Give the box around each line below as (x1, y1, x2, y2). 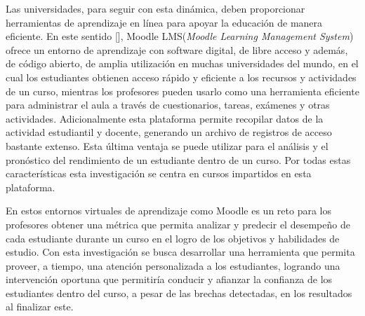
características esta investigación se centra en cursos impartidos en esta (6, 166, 312, 181)
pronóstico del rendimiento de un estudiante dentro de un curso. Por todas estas (6, 152, 351, 167)
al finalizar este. (6, 299, 74, 314)
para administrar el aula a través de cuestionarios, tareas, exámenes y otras (6, 97, 330, 112)
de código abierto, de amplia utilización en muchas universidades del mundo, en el (6, 56, 359, 71)
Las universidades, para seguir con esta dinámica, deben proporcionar (6, 1, 305, 15)
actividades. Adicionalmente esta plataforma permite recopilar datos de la (6, 111, 324, 125)
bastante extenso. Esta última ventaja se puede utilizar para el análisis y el (6, 138, 328, 153)
